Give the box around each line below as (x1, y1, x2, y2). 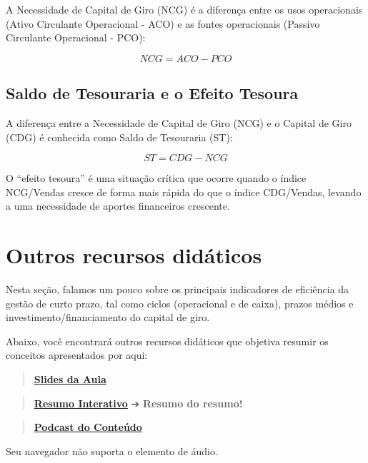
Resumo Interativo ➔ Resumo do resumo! (34, 395, 243, 410)
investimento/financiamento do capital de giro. (6, 310, 210, 325)
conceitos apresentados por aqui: (6, 347, 148, 362)
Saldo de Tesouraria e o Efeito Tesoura (6, 82, 299, 104)
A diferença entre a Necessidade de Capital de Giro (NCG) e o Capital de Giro (6, 115, 352, 130)
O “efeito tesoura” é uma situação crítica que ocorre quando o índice (6, 171, 307, 185)
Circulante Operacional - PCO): (6, 30, 146, 45)
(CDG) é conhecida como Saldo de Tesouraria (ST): (6, 129, 233, 144)
